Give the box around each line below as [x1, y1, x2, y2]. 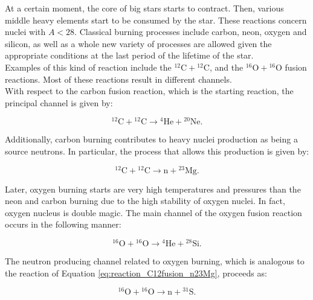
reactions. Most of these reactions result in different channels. [5, 72, 232, 85]
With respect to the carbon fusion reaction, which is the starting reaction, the [5, 85, 294, 97]
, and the [209, 60, 244, 73]
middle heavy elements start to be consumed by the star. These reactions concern [5, 13, 307, 26]
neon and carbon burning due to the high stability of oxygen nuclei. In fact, [5, 194, 285, 207]
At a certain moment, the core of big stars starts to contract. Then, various [5, 2, 284, 14]
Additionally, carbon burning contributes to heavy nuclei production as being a [5, 133, 298, 145]
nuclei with [5, 25, 46, 38]
